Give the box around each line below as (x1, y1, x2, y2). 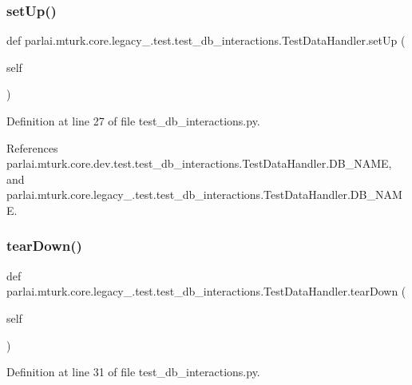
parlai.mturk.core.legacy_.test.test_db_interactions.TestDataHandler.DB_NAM (6, 186, 402, 203)
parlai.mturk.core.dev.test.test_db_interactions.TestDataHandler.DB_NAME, (6, 155, 392, 172)
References (6, 139, 58, 156)
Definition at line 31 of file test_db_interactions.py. (6, 363, 260, 380)
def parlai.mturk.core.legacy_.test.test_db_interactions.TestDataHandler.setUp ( (6, 32, 406, 49)
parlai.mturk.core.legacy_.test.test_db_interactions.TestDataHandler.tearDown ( (6, 283, 406, 300)
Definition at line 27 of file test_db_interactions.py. (6, 113, 260, 129)
